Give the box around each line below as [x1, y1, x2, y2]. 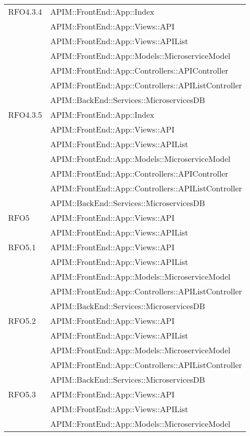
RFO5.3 [8, 388, 36, 400]
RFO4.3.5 [8, 109, 43, 120]
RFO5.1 [8, 241, 36, 253]
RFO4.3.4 [8, 6, 43, 17]
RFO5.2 [8, 315, 36, 326]
